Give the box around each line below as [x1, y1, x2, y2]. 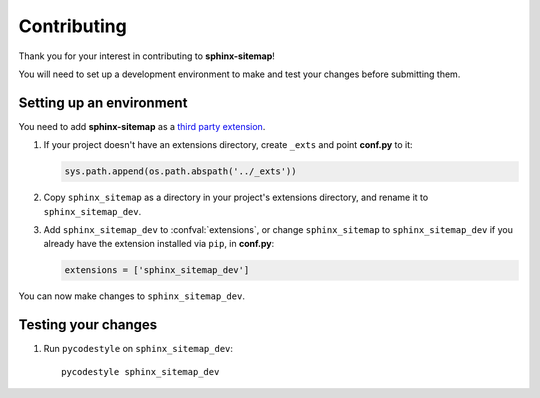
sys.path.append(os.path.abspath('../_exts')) [64, 166, 297, 177]
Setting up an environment [18, 94, 188, 111]
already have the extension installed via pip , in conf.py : [43, 238, 275, 250]
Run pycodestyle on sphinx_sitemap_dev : [43, 343, 234, 355]
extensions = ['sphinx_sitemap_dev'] [64, 265, 250, 276]
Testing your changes [18, 316, 158, 334]
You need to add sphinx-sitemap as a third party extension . [18, 120, 266, 132]
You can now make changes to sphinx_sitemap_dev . [18, 290, 245, 302]
